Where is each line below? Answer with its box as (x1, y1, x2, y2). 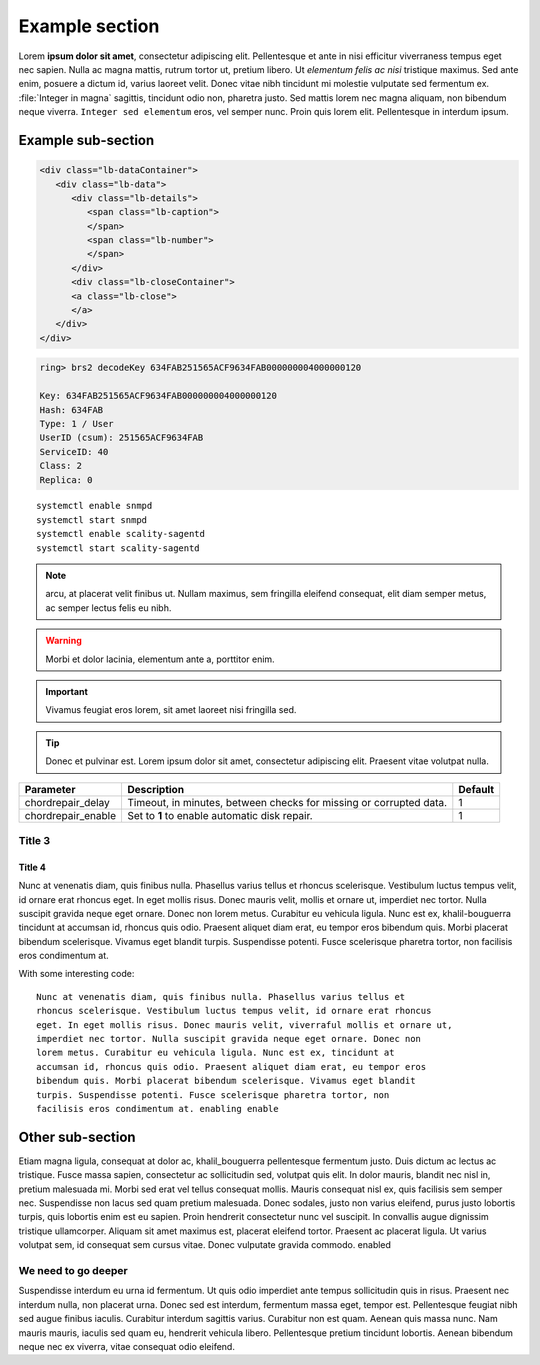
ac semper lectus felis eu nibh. (45, 601, 172, 614)
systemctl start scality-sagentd (36, 542, 200, 554)
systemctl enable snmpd (36, 500, 153, 512)
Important (45, 686, 89, 697)
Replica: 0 (39, 474, 93, 485)
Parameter (24, 782, 76, 796)
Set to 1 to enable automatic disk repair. (126, 808, 314, 822)
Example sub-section (18, 131, 155, 149)
